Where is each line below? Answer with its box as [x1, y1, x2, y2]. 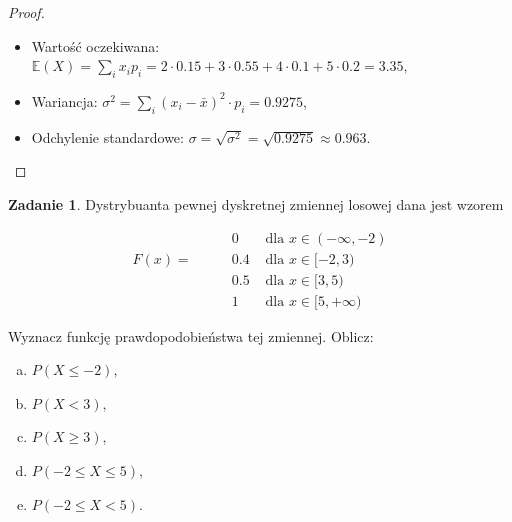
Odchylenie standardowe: [31, 126, 184, 147]
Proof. [8, 2, 45, 22]
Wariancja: [31, 90, 98, 111]
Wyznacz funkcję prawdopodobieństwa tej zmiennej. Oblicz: [8, 325, 374, 346]
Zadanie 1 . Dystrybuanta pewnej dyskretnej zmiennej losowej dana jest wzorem [8, 193, 504, 214]
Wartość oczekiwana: [31, 35, 160, 56]
